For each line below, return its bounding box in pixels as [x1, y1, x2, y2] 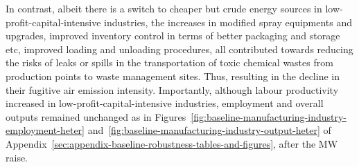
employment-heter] [6, 123, 85, 137]
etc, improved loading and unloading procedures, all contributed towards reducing [6, 41, 353, 56]
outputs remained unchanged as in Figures [6, 109, 186, 124]
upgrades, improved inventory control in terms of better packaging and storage [6, 28, 340, 43]
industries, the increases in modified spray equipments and [104, 14, 353, 29]
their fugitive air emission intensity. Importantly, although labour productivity [6, 82, 339, 97]
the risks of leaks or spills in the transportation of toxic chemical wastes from [6, 55, 333, 70]
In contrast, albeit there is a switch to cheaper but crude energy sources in [6, 1, 322, 15]
